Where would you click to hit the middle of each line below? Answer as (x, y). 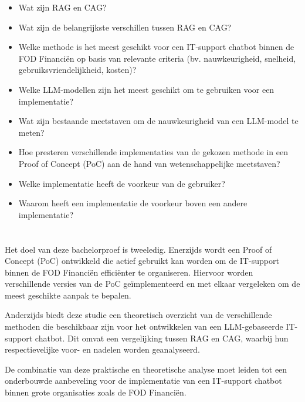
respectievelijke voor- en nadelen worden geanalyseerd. (102, 349)
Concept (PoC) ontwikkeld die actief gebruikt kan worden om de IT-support (142, 261)
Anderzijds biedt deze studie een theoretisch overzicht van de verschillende (138, 315)
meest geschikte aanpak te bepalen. (68, 295)
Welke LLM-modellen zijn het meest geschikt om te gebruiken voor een (146, 89)
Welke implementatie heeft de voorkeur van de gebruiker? (122, 183)
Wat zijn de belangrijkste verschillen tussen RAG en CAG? (125, 27)
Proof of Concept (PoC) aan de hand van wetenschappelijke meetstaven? (149, 163)
